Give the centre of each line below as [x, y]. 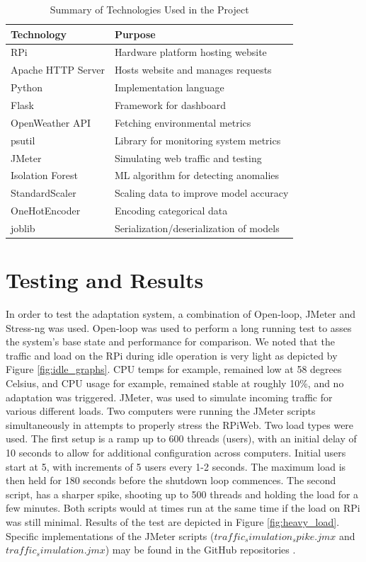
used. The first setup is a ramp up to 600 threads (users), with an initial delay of [181, 438]
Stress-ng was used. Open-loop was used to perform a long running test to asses [179, 327]
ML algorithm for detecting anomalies [197, 175]
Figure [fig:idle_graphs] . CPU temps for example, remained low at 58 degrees [174, 369]
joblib [23, 228]
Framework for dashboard [170, 104]
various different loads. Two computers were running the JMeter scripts [161, 411]
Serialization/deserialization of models [197, 228]
